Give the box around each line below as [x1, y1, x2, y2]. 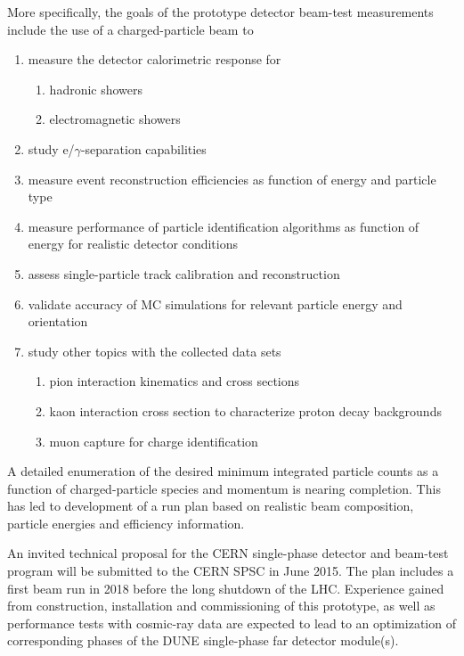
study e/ [28, 139, 75, 158]
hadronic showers [49, 79, 143, 98]
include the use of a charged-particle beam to [7, 20, 254, 38]
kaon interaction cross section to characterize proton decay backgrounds [49, 401, 442, 420]
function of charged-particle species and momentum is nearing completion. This [7, 479, 441, 497]
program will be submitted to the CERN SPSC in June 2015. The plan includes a [7, 562, 454, 580]
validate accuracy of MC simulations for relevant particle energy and [28, 294, 403, 313]
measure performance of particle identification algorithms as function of [28, 217, 419, 235]
